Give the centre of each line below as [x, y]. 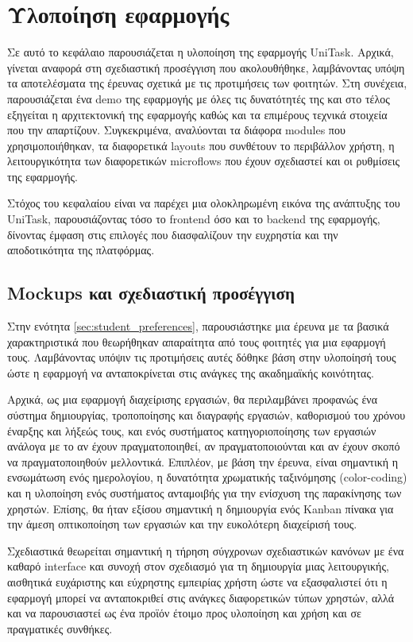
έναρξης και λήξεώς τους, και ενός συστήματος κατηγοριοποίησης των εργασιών [192, 430]
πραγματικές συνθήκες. [60, 628]
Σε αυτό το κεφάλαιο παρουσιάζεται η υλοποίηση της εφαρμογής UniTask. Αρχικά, [201, 52]
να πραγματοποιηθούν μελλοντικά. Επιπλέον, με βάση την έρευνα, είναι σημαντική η [203, 461]
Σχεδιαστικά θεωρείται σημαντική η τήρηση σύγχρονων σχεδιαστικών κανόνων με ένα [206, 550]
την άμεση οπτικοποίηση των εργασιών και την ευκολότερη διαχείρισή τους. [182, 524]
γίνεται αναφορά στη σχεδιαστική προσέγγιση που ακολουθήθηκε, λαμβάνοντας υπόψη [206, 67]
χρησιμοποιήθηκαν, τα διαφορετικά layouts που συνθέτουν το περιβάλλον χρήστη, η [201, 145]
